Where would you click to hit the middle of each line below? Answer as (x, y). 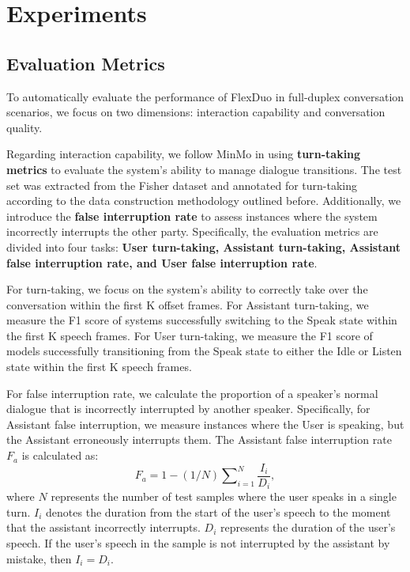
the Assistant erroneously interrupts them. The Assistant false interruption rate (199, 439)
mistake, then (39, 558)
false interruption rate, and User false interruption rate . (162, 262)
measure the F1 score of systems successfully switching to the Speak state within (202, 320)
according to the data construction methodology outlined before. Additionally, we (204, 201)
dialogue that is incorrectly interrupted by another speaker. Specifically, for (188, 409)
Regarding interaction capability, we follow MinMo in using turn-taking (184, 154)
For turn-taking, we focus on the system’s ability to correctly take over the (187, 289)
